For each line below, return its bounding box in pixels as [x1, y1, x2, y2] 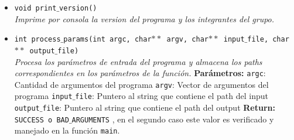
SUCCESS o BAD [14, 115, 69, 124]
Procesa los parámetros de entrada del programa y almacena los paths [14, 55, 262, 67]
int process [14, 35, 61, 44]
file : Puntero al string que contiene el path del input [75, 90, 268, 102]
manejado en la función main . [14, 124, 120, 136]
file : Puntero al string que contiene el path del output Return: [42, 101, 275, 114]
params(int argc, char [63, 35, 152, 44]
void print [14, 4, 57, 12]
